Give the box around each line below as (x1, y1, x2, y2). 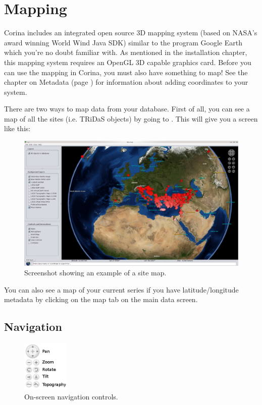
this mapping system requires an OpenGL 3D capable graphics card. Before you (4, 56, 251, 67)
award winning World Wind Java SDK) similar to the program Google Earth (4, 37, 242, 47)
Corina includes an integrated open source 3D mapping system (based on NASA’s (4, 27, 257, 38)
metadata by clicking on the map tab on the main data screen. (4, 294, 198, 305)
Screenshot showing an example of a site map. (24, 267, 167, 278)
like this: (4, 123, 31, 134)
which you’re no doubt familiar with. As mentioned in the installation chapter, (4, 47, 247, 57)
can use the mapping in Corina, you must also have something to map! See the (4, 67, 248, 77)
